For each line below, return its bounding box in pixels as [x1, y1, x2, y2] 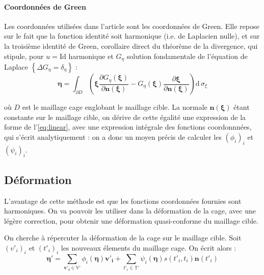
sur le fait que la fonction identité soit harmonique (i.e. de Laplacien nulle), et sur [4, 30, 260, 41]
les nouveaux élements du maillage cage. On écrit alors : [61, 242, 236, 253]
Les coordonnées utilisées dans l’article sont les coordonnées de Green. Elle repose [4, 20, 259, 31]
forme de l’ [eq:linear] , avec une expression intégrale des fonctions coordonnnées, [4, 121, 252, 132]
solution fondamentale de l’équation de [126, 50, 248, 61]
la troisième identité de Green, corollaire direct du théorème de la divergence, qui [4, 40, 258, 51]
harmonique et [68, 50, 114, 61]
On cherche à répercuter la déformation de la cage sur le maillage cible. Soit [4, 232, 242, 243]
